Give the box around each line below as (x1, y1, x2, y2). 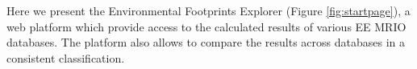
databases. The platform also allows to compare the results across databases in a (6, 34, 405, 51)
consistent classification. (6, 49, 125, 66)
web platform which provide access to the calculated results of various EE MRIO (6, 18, 407, 34)
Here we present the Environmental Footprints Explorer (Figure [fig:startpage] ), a (6, 2, 411, 18)
